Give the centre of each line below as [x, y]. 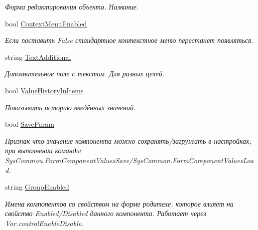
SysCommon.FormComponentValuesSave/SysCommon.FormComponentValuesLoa [129, 160]
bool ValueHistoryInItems [44, 90]
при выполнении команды [43, 150]
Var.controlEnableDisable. [44, 223]
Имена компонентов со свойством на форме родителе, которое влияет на [119, 203]
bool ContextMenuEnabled [46, 23]
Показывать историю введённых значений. [70, 107]
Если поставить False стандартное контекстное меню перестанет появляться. [129, 40]
